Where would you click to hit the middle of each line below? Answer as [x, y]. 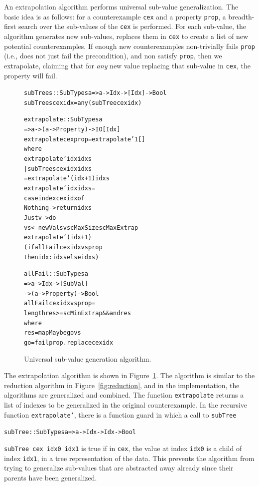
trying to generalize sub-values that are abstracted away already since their [119, 468]
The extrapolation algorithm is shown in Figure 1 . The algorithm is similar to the [129, 375]
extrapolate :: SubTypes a [63, 120]
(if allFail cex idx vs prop [63, 247]
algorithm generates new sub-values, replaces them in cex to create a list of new [126, 36]
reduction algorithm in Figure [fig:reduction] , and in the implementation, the [122, 385]
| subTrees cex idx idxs [58, 169]
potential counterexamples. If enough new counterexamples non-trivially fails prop [129, 46]
